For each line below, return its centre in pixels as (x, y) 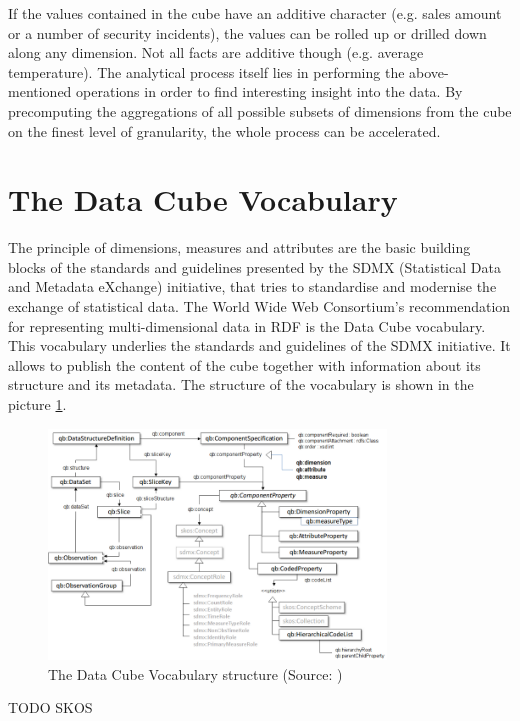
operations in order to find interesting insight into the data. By (269, 91)
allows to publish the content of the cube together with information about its (244, 364)
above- (429, 71)
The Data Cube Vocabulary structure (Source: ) (195, 673)
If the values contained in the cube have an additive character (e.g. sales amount (255, 13)
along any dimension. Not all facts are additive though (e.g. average (216, 52)
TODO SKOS (50, 707)
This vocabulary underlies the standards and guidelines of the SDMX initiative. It (259, 345)
